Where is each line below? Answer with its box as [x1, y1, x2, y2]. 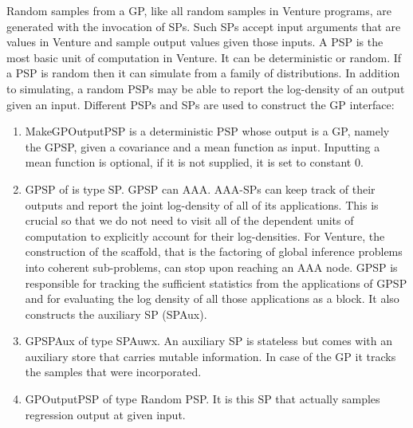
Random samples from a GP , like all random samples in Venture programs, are [6, 2, 391, 18]
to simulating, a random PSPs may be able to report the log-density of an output [6, 80, 405, 96]
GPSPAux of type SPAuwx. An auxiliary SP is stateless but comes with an [25, 332, 393, 349]
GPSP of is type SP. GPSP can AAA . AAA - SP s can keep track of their [25, 180, 376, 197]
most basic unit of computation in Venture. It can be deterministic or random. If [6, 49, 402, 65]
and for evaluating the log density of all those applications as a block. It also [25, 290, 399, 307]
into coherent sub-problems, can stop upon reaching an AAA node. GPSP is [25, 258, 398, 275]
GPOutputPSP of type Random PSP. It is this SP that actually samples [25, 391, 380, 407]
